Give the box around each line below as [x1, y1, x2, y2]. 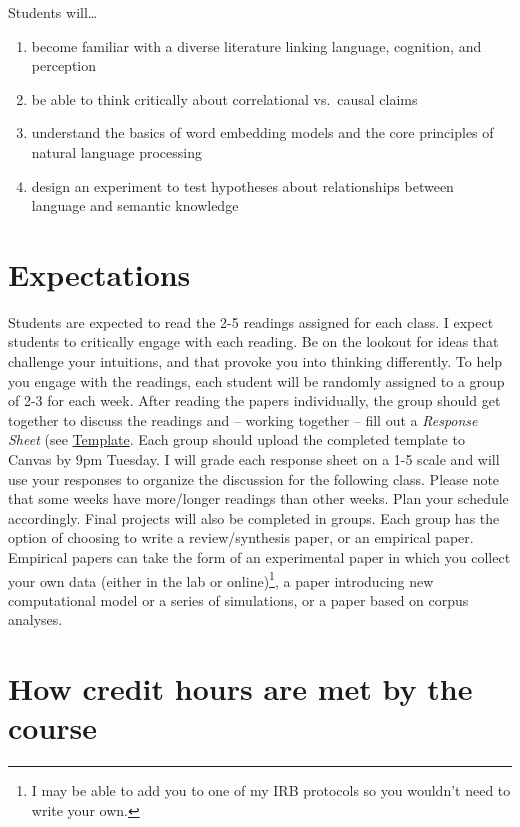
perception [31, 55, 97, 76]
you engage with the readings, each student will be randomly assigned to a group [8, 370, 505, 391]
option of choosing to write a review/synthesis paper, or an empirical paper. [8, 527, 474, 548]
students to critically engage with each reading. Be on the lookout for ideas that [8, 331, 499, 352]
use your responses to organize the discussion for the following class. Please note [8, 468, 500, 489]
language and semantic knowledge [31, 195, 239, 216]
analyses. [8, 609, 63, 630]
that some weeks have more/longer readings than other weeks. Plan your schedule [8, 488, 509, 509]
